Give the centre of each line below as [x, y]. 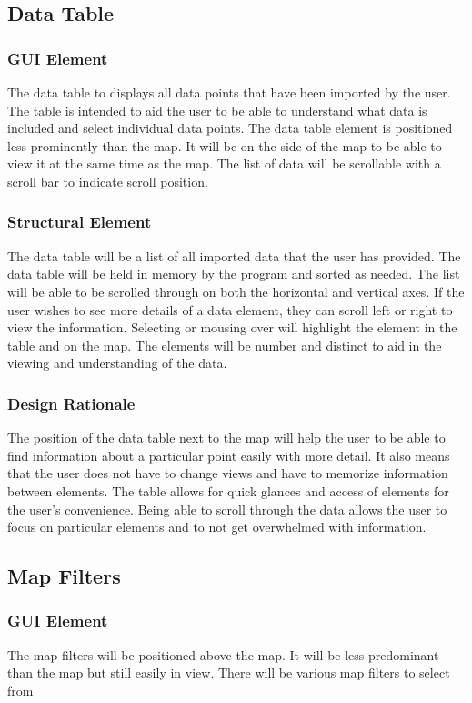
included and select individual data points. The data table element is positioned [230, 128]
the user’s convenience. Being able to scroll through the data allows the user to [227, 509]
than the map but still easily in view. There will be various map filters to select [229, 672]
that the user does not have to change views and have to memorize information [228, 473]
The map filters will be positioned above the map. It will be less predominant [223, 654]
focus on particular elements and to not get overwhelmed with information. [217, 527]
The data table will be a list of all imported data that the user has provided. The [234, 255]
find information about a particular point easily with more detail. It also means [229, 455]
